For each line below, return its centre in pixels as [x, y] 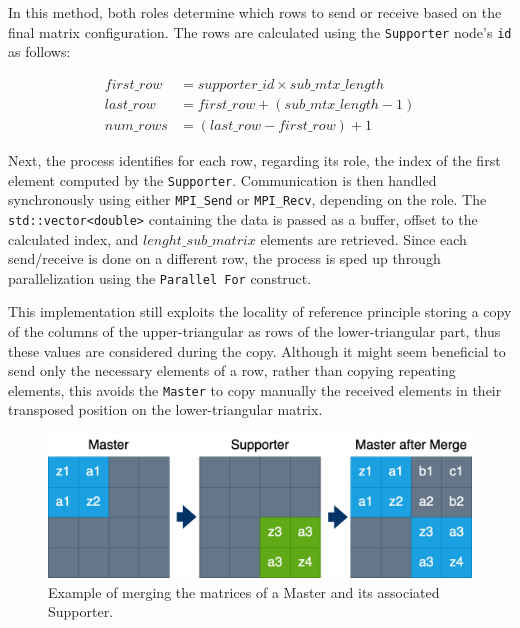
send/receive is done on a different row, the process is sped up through [224, 258]
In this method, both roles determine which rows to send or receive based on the [255, 12]
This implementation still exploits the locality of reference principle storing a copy [260, 311]
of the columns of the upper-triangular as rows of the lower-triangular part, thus [254, 330]
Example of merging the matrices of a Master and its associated [244, 591]
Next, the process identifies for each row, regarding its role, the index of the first [254, 159]
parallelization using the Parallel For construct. [160, 277]
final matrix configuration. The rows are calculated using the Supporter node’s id [260, 31]
